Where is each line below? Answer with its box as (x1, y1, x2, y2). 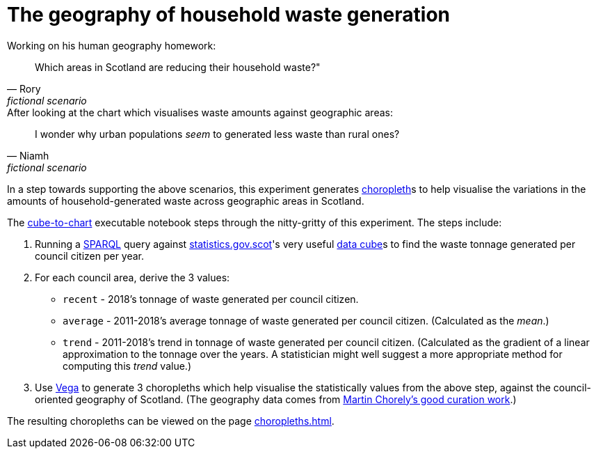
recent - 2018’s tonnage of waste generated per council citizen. (63, 292, 359, 305)
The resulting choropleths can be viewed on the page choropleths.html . (7, 414, 335, 427)
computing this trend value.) (63, 359, 191, 372)
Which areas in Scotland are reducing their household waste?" (35, 61, 321, 73)
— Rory (7, 82, 41, 95)
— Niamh (7, 149, 49, 162)
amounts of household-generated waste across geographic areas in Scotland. (7, 194, 364, 207)
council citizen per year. (35, 249, 145, 262)
